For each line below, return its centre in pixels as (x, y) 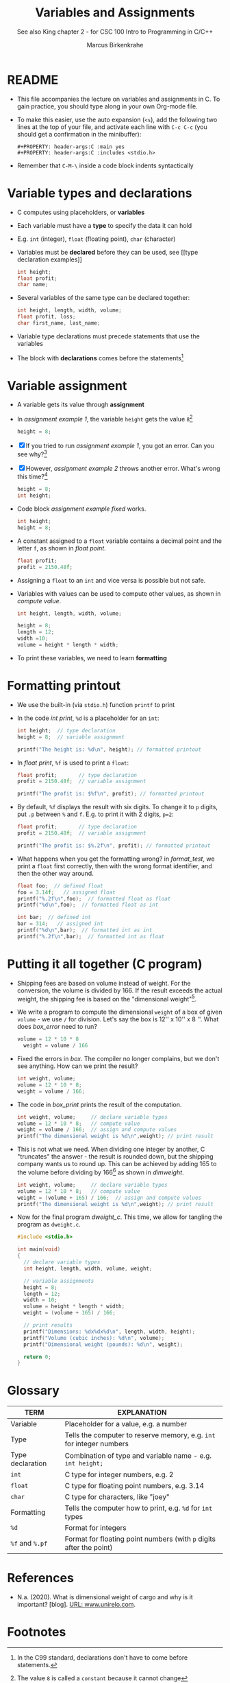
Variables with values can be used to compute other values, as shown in (119, 593)
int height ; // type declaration (66, 730)
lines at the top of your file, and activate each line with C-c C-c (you (112, 127)
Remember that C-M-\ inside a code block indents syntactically (105, 165)
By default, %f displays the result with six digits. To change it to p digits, (117, 807)
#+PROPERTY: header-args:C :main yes (71, 147)
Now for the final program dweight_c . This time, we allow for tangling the (119, 1217)
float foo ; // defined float (60, 886)
